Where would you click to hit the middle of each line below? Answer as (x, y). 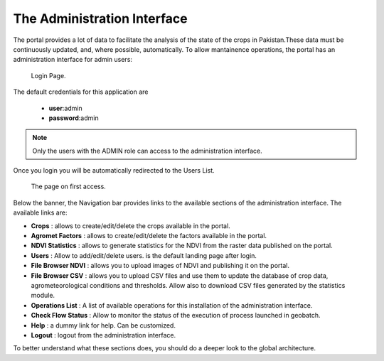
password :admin (74, 118)
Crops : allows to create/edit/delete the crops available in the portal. (130, 226)
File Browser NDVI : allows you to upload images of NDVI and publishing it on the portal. (160, 266)
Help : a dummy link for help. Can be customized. (103, 325)
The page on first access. (68, 187)
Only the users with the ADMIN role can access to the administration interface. (147, 151)
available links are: (40, 212)
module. (43, 296)
